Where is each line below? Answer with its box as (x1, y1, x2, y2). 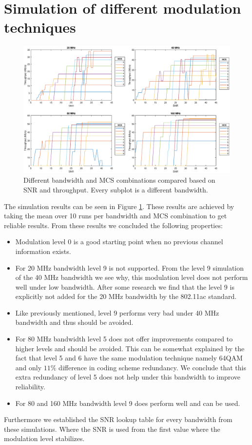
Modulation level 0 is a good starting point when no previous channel (15, 236, 223, 247)
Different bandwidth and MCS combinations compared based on (23, 175, 215, 185)
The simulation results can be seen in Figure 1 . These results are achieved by (4, 201, 234, 211)
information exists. (15, 246, 71, 256)
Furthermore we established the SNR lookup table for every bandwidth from (4, 414, 233, 424)
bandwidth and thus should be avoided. (15, 317, 134, 327)
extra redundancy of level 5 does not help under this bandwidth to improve (15, 372, 240, 382)
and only (15, 362, 42, 372)
